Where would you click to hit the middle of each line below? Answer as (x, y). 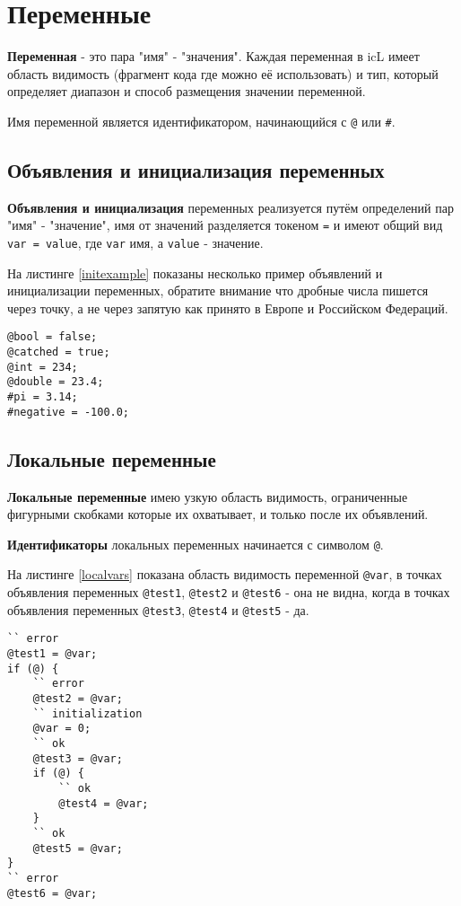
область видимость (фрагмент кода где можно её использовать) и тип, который (223, 73)
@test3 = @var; (78, 758)
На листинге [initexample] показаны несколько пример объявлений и (195, 273)
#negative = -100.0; (69, 412)
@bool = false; (52, 337)
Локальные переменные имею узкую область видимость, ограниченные (208, 496)
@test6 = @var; (52, 893)
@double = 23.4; (56, 382)
